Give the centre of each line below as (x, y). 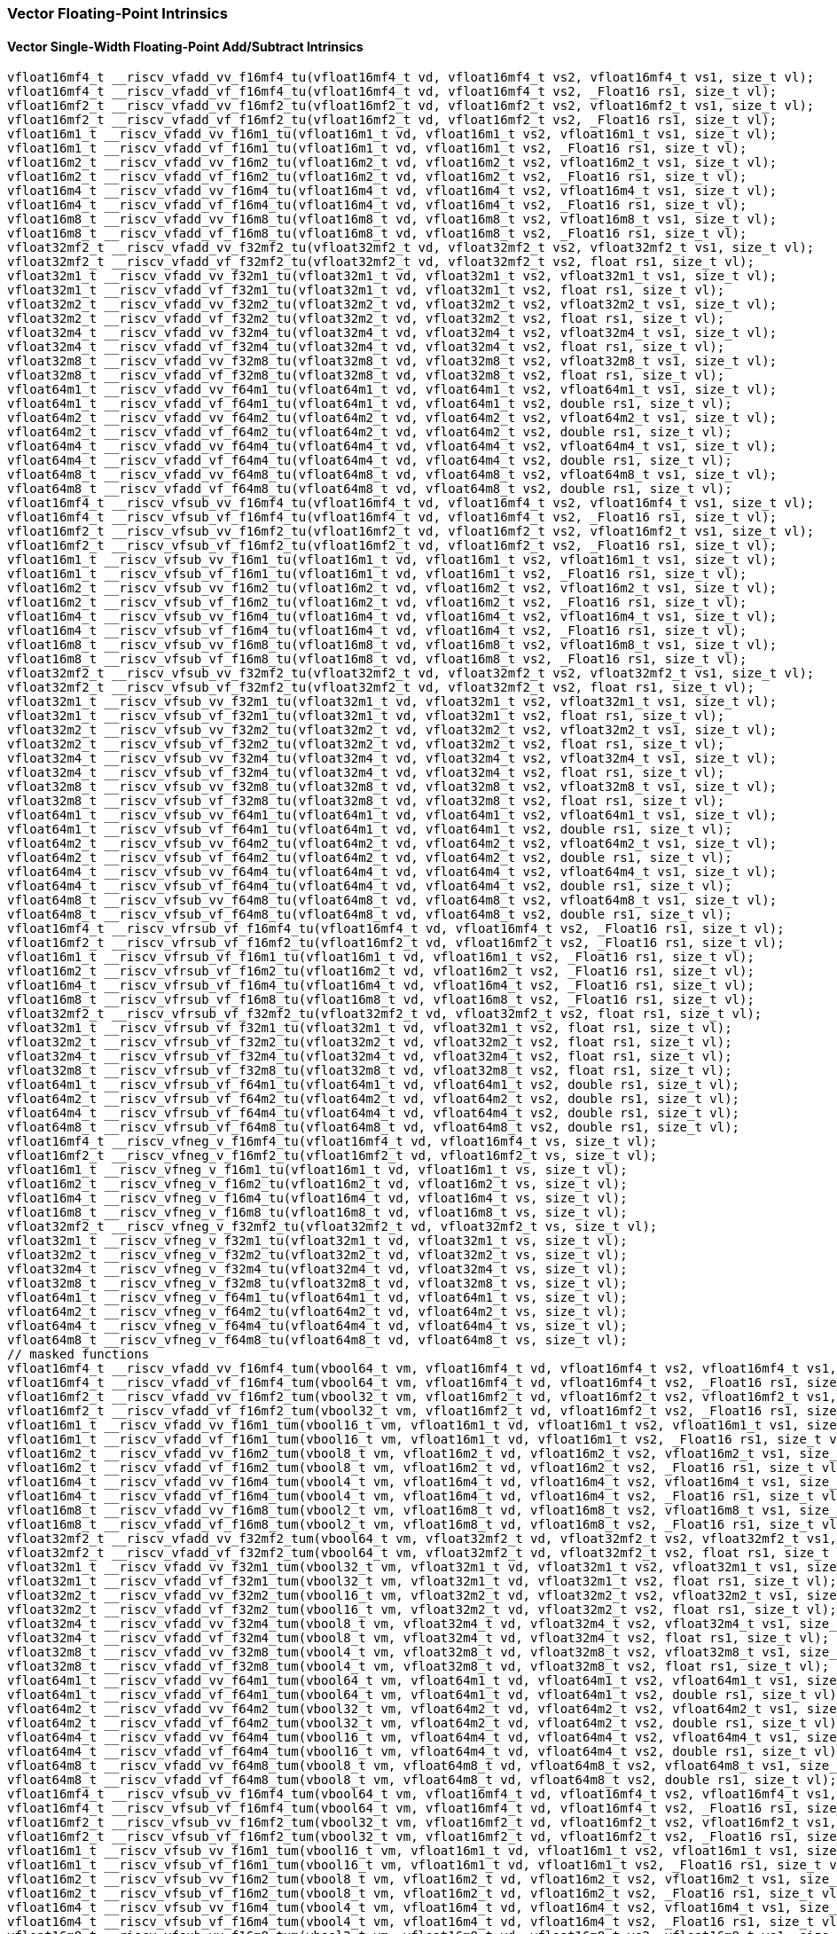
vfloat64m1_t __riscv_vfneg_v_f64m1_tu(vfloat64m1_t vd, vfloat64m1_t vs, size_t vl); (317, 1298)
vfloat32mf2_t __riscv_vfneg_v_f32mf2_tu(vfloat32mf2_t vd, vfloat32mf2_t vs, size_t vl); (332, 1227)
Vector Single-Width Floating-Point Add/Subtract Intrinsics (185, 46)
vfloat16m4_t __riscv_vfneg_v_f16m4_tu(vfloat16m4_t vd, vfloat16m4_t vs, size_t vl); (317, 1198)
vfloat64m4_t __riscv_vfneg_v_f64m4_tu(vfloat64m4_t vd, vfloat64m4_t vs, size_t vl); (317, 1326)
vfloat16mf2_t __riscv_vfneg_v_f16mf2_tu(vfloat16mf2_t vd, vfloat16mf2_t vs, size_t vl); (332, 1156)
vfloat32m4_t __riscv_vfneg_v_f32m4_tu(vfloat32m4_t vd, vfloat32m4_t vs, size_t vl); (317, 1269)
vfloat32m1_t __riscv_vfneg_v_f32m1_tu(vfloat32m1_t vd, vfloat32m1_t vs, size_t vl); (317, 1241)
